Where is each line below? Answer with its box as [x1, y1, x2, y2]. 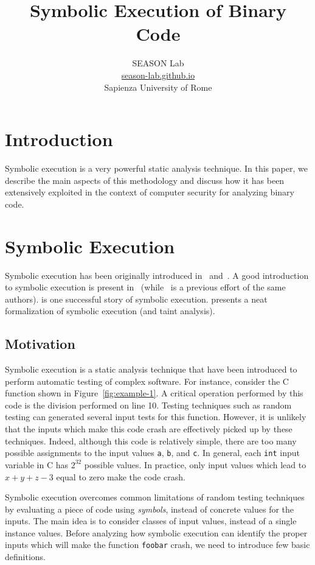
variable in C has [5, 458, 68, 471]
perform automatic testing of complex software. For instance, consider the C [5, 374, 289, 387]
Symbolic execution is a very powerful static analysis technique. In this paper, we [5, 162, 308, 175]
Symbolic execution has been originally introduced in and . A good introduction [5, 268, 309, 281]
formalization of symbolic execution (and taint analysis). [5, 304, 215, 317]
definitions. [5, 550, 46, 563]
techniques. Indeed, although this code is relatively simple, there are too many [5, 434, 297, 447]
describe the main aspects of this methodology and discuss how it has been [5, 174, 285, 186]
